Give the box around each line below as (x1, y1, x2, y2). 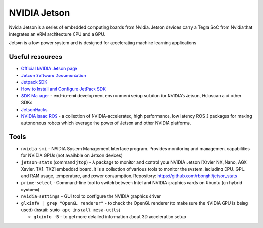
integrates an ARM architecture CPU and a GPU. (9, 31, 106, 37)
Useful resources (9, 53, 63, 61)
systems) (21, 187, 40, 192)
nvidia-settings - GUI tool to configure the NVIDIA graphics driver (21, 193, 161, 199)
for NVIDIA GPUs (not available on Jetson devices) (21, 152, 123, 158)
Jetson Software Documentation (21, 72, 86, 78)
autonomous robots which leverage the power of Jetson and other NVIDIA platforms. (21, 120, 191, 126)
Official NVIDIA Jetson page (21, 66, 77, 72)
